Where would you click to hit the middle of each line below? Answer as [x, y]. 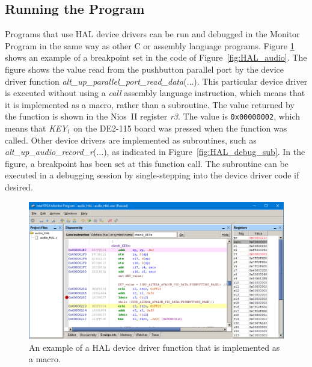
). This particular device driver [251, 81]
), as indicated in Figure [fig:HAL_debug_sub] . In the [204, 152]
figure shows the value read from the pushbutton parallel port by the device [145, 69]
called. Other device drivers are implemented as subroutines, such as [131, 140]
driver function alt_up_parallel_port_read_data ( [96, 81]
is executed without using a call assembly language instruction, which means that [155, 93]
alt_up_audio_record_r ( [51, 152]
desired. [19, 187]
